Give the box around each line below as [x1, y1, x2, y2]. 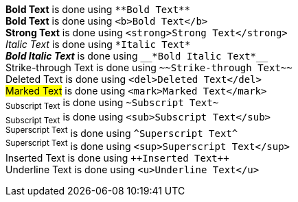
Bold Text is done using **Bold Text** [5, 3, 190, 15]
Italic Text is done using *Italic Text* [5, 38, 191, 50]
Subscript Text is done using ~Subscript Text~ [5, 97, 219, 111]
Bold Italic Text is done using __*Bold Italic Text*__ [5, 50, 268, 62]
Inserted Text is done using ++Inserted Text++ [5, 151, 229, 164]
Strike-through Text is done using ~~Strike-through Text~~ [5, 62, 293, 73]
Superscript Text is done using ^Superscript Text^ [5, 125, 238, 139]
